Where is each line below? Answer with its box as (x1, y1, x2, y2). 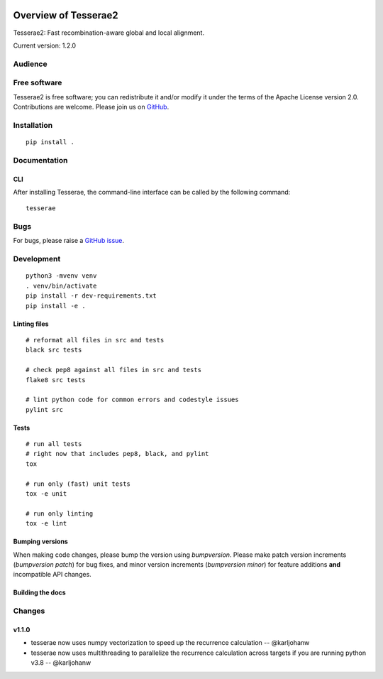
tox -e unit (26, 490, 67, 498)
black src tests (26, 346, 82, 354)
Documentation (13, 155, 68, 165)
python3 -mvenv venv (26, 272, 97, 280)
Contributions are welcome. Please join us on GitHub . (13, 103, 170, 111)
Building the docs (13, 588, 67, 597)
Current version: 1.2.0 (13, 41, 77, 50)
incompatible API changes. (13, 570, 91, 579)
